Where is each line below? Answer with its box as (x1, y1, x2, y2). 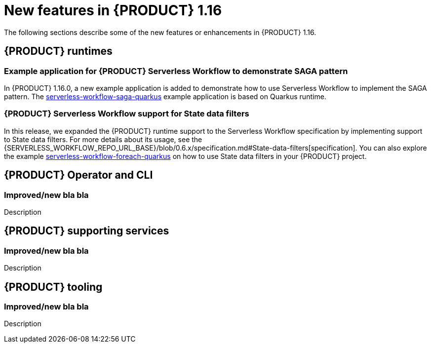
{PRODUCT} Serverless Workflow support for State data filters (4, 109, 249, 119)
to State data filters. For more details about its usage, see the (4, 135, 202, 144)
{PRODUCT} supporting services (4, 225, 169, 237)
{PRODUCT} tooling (4, 280, 103, 293)
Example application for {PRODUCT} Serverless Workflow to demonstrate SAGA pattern (4, 66, 348, 76)
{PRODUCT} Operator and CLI (4, 169, 153, 182)
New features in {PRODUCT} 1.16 (4, 2, 222, 19)
